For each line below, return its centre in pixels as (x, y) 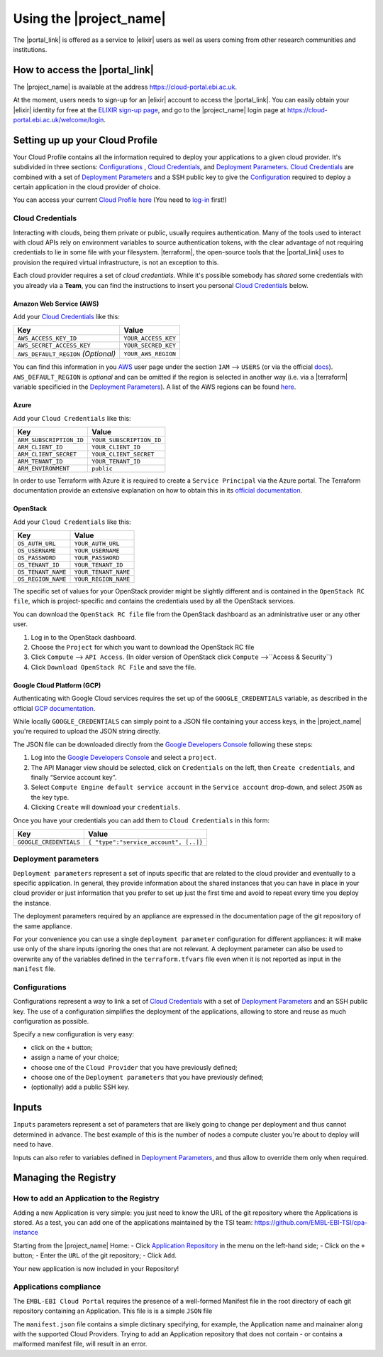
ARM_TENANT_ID (40, 461)
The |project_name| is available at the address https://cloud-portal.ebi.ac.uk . (125, 87)
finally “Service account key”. (74, 777)
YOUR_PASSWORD (97, 558)
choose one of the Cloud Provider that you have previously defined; (134, 1067)
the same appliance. (43, 926)
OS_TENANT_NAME (42, 572)
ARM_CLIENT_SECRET (47, 454)
